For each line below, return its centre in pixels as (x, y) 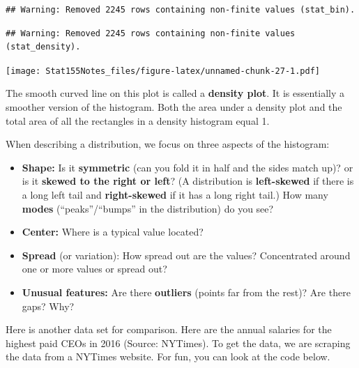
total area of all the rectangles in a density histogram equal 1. (138, 120)
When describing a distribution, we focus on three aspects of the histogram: (168, 144)
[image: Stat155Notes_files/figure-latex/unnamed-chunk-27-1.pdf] (163, 71)
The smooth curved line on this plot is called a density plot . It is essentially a (175, 93)
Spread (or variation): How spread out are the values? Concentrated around (186, 255)
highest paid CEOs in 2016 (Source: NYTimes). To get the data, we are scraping (178, 343)
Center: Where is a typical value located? (113, 232)
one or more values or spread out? (94, 269)
